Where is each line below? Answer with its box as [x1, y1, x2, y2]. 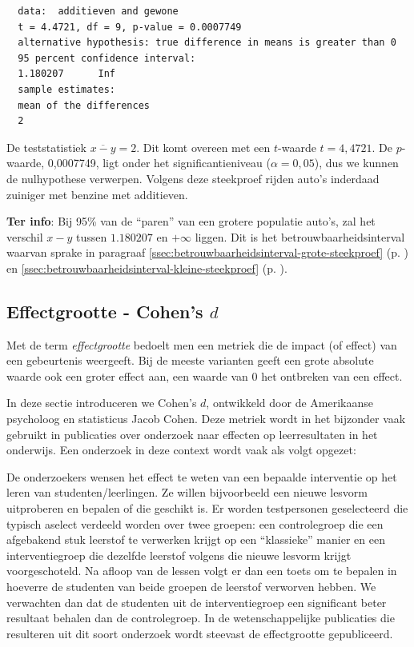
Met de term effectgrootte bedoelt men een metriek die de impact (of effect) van [6, 336, 397, 353]
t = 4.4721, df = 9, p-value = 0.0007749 [18, 21, 242, 33]
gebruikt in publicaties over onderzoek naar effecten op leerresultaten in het [6, 425, 378, 442]
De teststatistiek [6, 138, 86, 155]
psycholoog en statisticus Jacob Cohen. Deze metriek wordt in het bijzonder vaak [6, 410, 406, 427]
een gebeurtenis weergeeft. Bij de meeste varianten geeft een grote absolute [6, 352, 374, 369]
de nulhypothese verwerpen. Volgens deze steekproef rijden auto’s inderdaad [6, 170, 380, 186]
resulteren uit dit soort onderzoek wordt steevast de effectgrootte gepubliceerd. [6, 625, 393, 641]
